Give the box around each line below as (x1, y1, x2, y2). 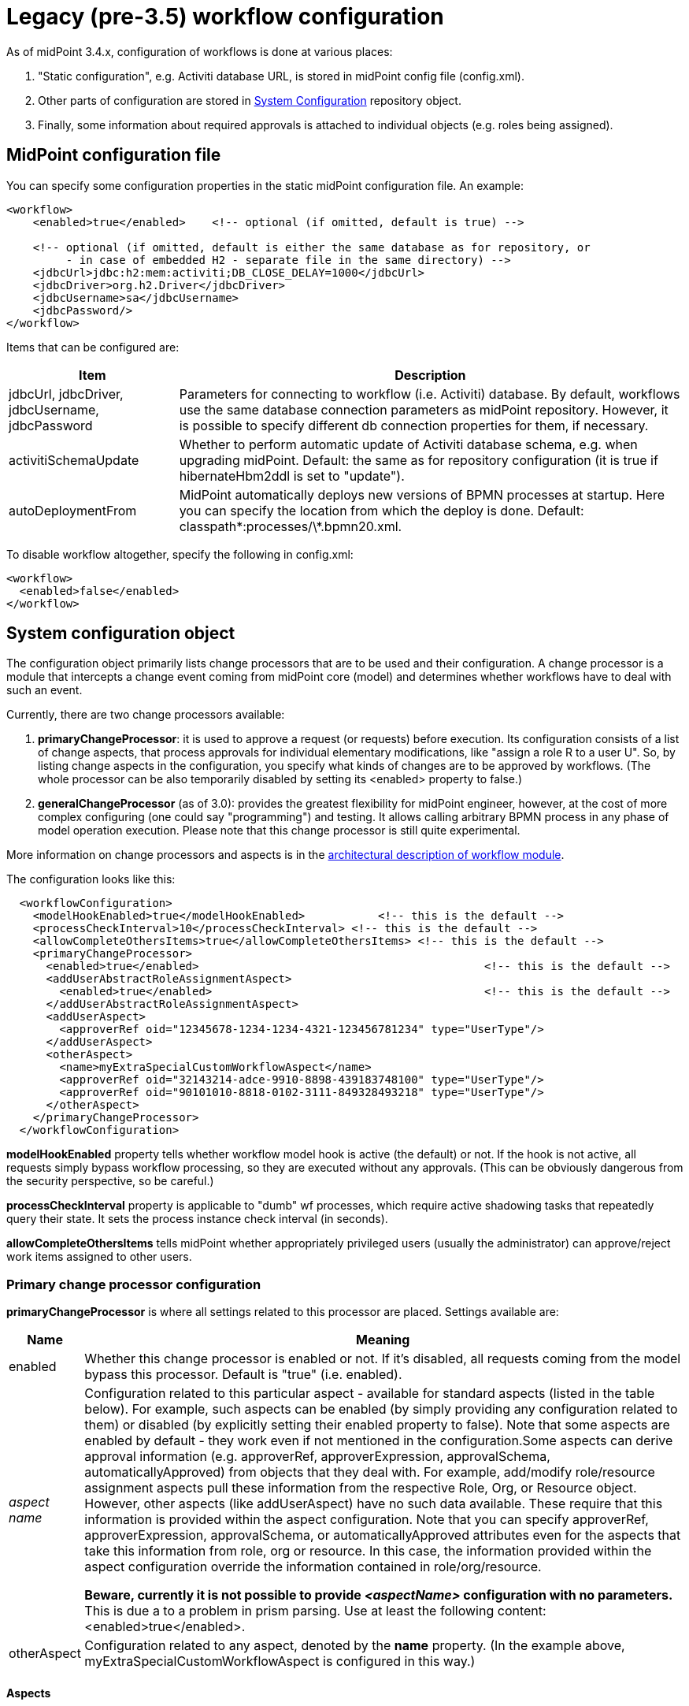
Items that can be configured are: (6, 340, 180, 354)
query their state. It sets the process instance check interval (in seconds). (6, 1212, 388, 1226)
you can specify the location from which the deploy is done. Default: (179, 502, 584, 518)
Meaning (356, 1332, 410, 1348)
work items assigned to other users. (6, 1250, 192, 1264)
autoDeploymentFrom (9, 502, 137, 518)
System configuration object (6, 623, 235, 644)
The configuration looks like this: (6, 872, 176, 886)
